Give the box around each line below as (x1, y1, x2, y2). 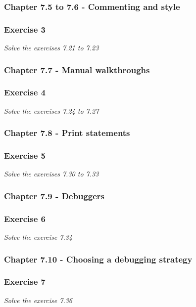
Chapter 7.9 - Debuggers (4, 189, 105, 202)
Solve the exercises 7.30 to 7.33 (4, 169, 99, 179)
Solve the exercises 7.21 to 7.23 (4, 43, 99, 53)
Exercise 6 (4, 212, 46, 224)
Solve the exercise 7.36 (4, 295, 72, 305)
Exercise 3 (4, 23, 46, 35)
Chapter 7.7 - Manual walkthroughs (4, 63, 150, 76)
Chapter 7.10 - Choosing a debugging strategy (4, 253, 193, 265)
